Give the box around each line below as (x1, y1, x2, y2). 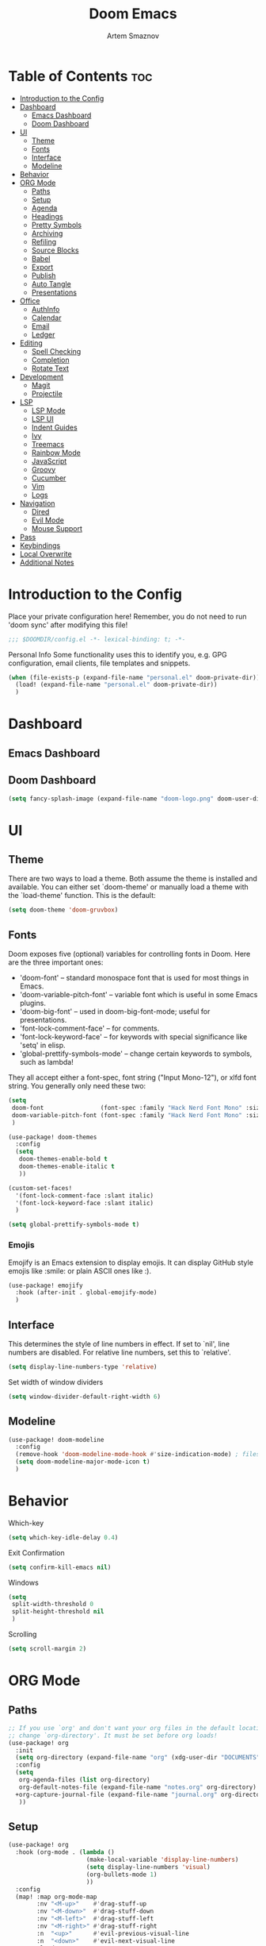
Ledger (31, 329, 55, 339)
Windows (8, 1578, 40, 1587)
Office (19, 295, 40, 306)
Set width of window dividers (8, 1377, 104, 1386)
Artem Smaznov (106, 31, 160, 40)
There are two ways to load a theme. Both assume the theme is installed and (8, 874, 257, 884)
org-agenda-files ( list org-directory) (18, 1776, 150, 1784)
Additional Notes (19, 557, 74, 567)
